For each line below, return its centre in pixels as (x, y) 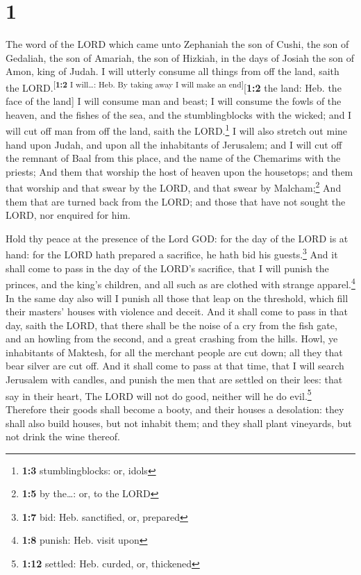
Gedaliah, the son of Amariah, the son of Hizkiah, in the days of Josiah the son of (180, 57)
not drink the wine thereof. (63, 436)
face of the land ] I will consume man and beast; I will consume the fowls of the (174, 101)
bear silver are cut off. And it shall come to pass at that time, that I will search (175, 366)
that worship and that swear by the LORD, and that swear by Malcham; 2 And (174, 187)
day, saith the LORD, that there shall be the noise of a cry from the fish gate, (171, 325)
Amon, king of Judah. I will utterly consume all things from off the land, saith (173, 71)
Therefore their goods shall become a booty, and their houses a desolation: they (175, 409)
